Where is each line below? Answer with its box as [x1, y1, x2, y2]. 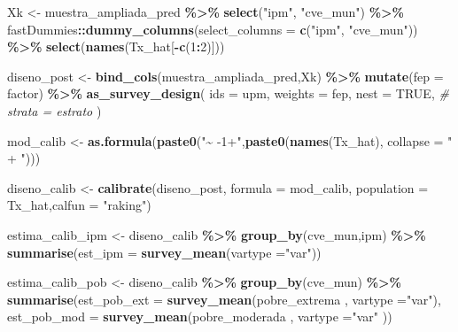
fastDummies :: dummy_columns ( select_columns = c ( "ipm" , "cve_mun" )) [7, 19, 418, 38]
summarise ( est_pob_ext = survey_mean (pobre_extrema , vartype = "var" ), [7, 290, 441, 308]
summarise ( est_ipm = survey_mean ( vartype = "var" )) [7, 243, 322, 261]
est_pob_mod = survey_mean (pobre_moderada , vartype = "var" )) [7, 307, 392, 326]
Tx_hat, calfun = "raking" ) [7, 196, 151, 214]
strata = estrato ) [7, 101, 102, 120]
